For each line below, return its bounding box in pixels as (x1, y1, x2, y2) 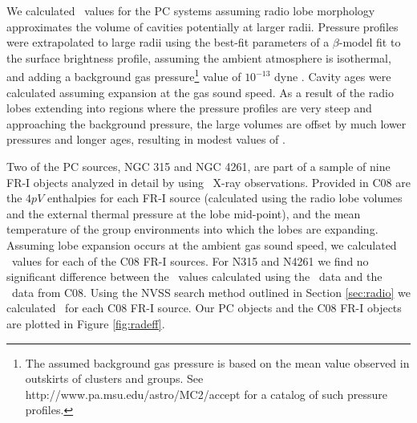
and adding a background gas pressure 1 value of (6, 66, 241, 85)
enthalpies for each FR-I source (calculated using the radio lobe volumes (47, 189, 403, 206)
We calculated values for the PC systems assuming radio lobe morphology (6, 2, 375, 18)
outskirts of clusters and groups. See (25, 370, 204, 387)
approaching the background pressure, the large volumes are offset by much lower (6, 115, 407, 132)
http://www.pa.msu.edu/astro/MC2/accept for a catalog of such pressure (25, 385, 388, 402)
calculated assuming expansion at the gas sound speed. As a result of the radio (6, 83, 394, 100)
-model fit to (338, 34, 401, 51)
